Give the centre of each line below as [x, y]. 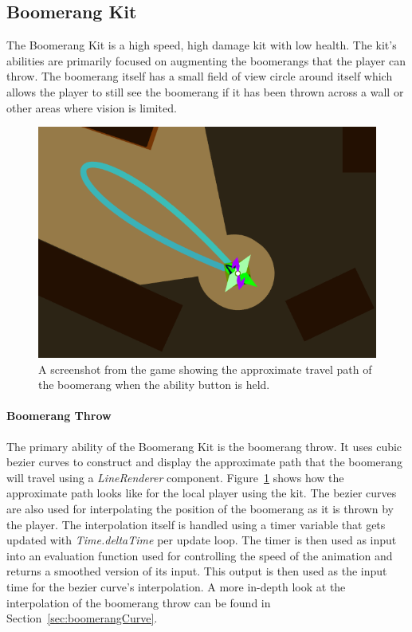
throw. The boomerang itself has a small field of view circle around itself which [200, 76]
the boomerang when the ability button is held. [154, 385]
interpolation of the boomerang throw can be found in [139, 602]
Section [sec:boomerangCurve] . [82, 618]
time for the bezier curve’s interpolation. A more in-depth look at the [176, 586]
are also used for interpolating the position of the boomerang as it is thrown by [200, 508]
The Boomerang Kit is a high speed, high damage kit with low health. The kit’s [202, 45]
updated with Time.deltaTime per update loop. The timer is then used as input [202, 540]
